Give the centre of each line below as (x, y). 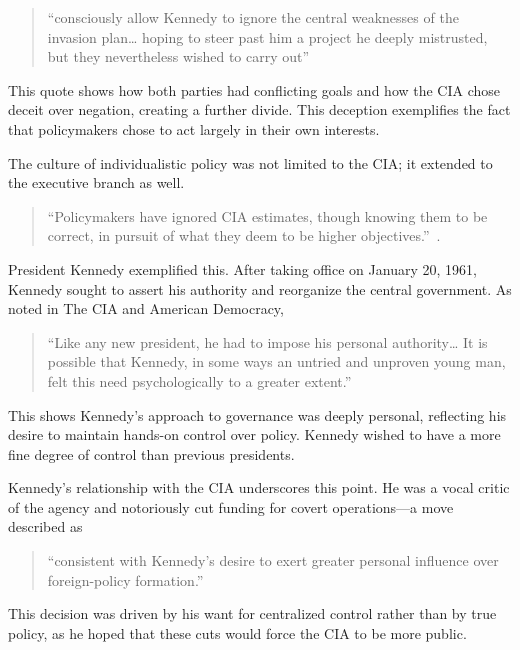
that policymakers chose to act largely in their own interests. (194, 128)
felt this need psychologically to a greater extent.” (199, 380)
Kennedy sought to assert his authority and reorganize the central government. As (260, 288)
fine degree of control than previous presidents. (151, 453)
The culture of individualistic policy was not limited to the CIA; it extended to (250, 162)
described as (45, 526)
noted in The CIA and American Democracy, (146, 308)
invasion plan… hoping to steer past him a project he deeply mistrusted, (267, 36)
